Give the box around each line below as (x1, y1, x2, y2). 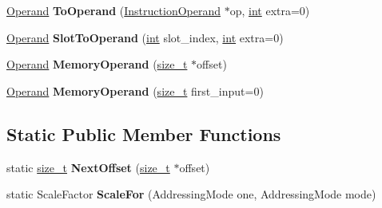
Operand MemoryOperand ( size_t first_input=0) (6, 82, 264, 99)
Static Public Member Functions (6, 121, 281, 146)
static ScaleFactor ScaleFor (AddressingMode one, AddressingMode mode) (6, 186, 376, 202)
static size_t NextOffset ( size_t (6, 159, 170, 175)
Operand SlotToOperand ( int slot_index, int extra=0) (6, 29, 284, 45)
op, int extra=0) (229, 2, 310, 18)
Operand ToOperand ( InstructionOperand (6, 2, 221, 18)
